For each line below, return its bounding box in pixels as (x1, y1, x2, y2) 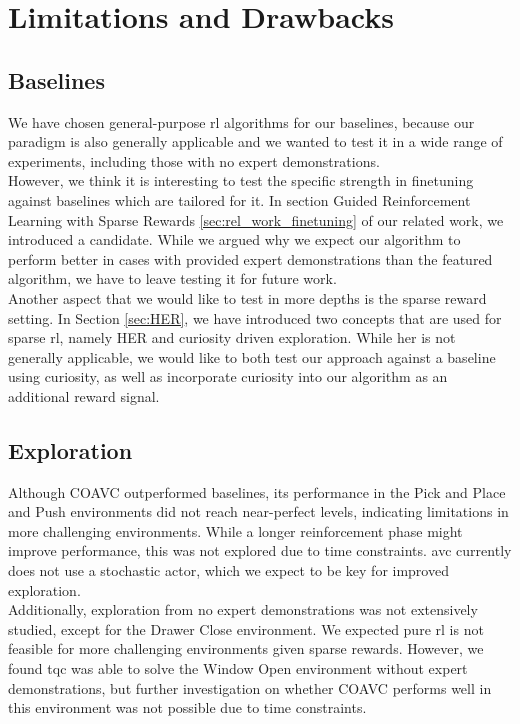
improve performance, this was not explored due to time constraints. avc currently (8, 540, 512, 561)
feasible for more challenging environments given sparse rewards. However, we (8, 638, 484, 659)
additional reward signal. (8, 385, 160, 406)
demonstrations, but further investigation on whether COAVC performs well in (8, 677, 492, 698)
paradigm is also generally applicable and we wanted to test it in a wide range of (8, 131, 503, 152)
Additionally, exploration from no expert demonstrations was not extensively (8, 599, 478, 620)
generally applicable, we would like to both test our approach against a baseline (8, 346, 496, 367)
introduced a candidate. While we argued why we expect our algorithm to (8, 229, 461, 250)
